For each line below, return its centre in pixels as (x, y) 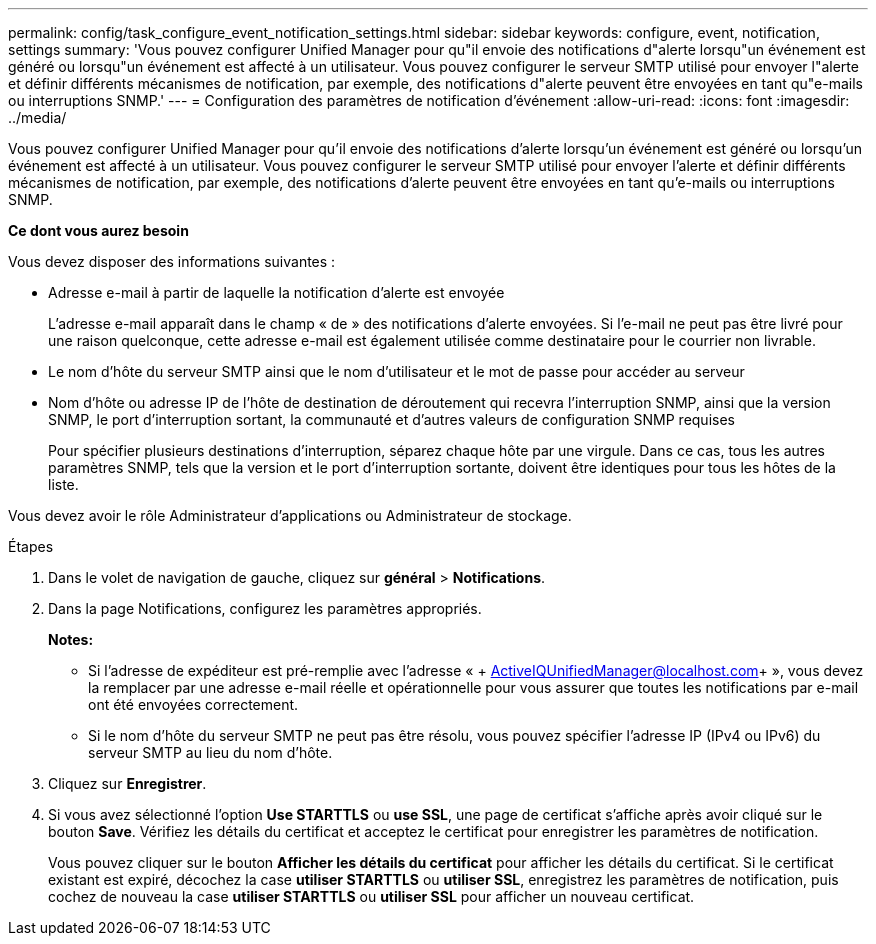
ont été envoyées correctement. (193, 704)
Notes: (71, 639)
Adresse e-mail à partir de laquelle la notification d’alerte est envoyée (276, 292)
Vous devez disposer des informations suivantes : (172, 261)
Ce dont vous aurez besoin (98, 230)
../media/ (37, 117)
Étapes (31, 546)
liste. (63, 484)
